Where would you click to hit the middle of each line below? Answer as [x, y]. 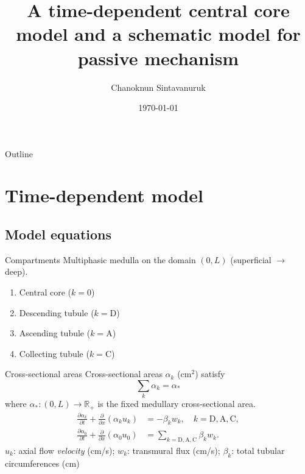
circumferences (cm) [42, 463]
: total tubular [258, 450]
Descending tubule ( [57, 312]
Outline [19, 153]
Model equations [58, 234]
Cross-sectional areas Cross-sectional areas [84, 374]
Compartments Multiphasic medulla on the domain [100, 259]
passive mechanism [158, 58]
